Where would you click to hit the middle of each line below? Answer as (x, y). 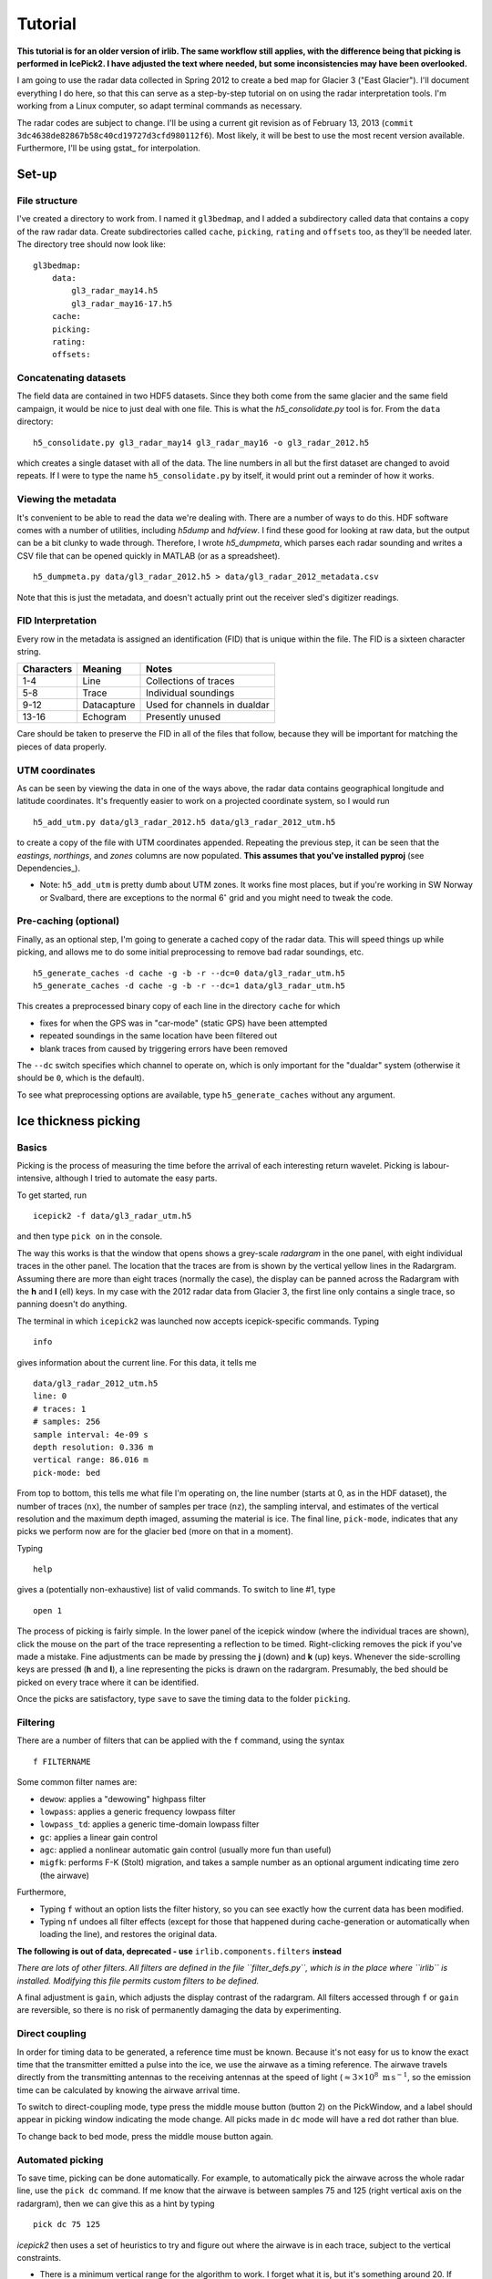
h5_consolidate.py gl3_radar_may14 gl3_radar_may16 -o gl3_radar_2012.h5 (201, 443)
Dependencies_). (49, 868)
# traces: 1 (60, 1409)
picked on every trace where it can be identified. (108, 1682)
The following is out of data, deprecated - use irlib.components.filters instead (179, 1951)
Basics (32, 1147)
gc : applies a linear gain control (99, 1837)
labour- (436, 1165)
